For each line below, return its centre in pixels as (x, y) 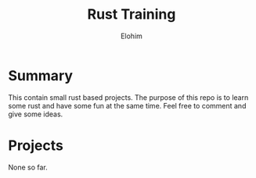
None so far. (28, 167)
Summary (40, 75)
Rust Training (132, 14)
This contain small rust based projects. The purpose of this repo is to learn (128, 97)
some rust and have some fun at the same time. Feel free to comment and (127, 105)
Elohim (132, 36)
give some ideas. (36, 114)
